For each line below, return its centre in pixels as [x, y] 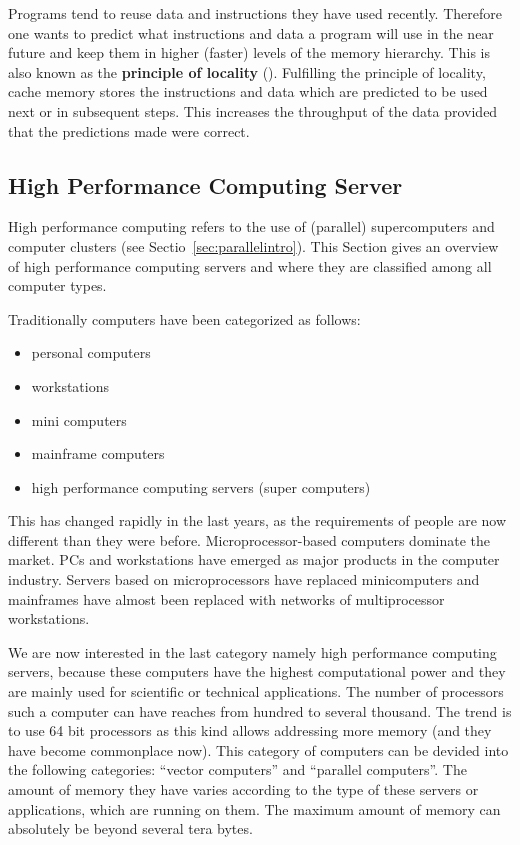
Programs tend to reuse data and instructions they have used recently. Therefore [255, 13]
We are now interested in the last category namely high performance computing [252, 651]
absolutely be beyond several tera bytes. [130, 828]
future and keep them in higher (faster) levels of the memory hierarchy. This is [249, 52]
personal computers [91, 352]
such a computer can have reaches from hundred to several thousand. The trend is [260, 710]
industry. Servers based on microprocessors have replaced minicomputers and [244, 579]
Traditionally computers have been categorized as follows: [184, 318]
